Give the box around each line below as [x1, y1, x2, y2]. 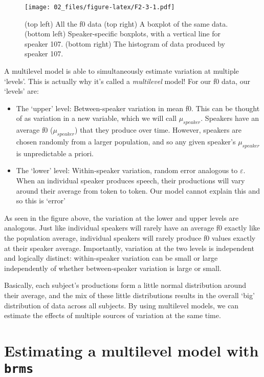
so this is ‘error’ [16, 195, 65, 206]
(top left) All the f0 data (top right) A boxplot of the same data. [25, 18, 228, 29]
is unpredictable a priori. [16, 148, 94, 158]
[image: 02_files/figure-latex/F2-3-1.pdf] [25, 4, 175, 11]
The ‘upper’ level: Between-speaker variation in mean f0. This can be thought [16, 102, 260, 113]
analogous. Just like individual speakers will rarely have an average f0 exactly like [4, 222, 260, 233]
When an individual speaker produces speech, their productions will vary [16, 175, 245, 185]
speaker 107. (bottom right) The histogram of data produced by [25, 38, 225, 49]
